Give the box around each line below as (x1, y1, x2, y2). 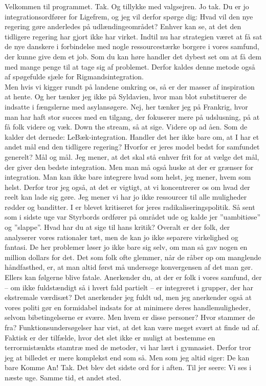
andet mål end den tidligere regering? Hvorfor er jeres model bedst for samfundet (5, 141, 260, 152)
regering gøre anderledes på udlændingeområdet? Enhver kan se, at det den (5, 21, 241, 32)
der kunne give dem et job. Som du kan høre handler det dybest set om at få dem (5, 51, 261, 61)
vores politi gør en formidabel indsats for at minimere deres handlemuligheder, (5, 302, 251, 312)
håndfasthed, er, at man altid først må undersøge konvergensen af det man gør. (5, 262, 253, 272)
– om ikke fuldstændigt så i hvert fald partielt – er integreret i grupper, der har (5, 282, 253, 292)
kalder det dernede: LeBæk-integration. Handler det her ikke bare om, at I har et (5, 131, 259, 142)
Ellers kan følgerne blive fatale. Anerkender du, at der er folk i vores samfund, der (5, 272, 262, 283)
